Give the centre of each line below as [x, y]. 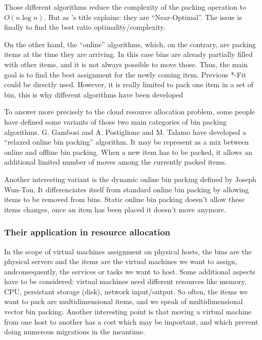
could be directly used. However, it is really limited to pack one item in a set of [129, 84]
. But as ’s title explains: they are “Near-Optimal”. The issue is [143, 17]
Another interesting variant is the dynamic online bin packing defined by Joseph [130, 179]
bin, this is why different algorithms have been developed [94, 94]
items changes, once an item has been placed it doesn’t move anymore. [115, 209]
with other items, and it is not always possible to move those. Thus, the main [126, 64]
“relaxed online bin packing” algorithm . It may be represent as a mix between [127, 142]
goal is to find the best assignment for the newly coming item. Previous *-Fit [125, 74]
